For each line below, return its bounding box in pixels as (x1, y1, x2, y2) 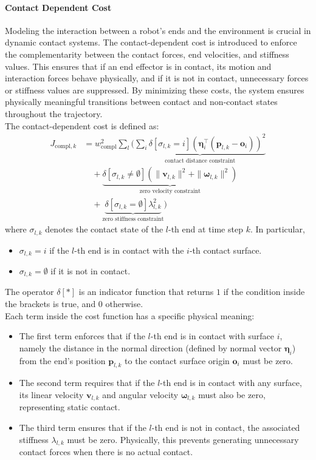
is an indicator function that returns (78, 285, 214, 298)
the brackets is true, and (5, 297, 96, 309)
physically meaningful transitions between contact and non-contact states (5, 95, 278, 108)
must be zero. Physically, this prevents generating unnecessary (67, 433, 299, 445)
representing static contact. (19, 401, 120, 413)
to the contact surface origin (125, 354, 230, 367)
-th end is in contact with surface (150, 330, 274, 342)
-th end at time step (168, 223, 243, 235)
